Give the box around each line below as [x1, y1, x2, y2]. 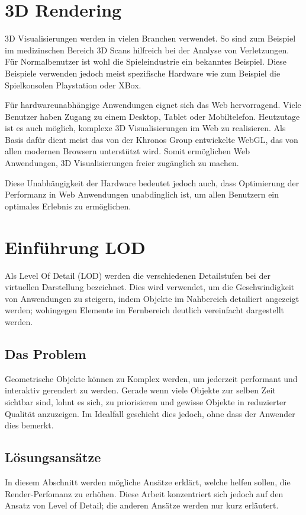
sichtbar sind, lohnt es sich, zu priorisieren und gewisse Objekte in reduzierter [5, 395, 286, 408]
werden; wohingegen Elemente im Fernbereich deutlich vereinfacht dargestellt [5, 304, 284, 316]
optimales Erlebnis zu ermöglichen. [5, 199, 131, 212]
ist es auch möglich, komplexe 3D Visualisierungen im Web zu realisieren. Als [5, 122, 286, 134]
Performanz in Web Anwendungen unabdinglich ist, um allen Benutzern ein [5, 188, 279, 201]
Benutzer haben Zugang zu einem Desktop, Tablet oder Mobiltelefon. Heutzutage [5, 110, 300, 122]
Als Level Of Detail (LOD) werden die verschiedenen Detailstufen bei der [5, 269, 270, 281]
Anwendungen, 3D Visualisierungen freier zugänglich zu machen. [5, 157, 239, 169]
